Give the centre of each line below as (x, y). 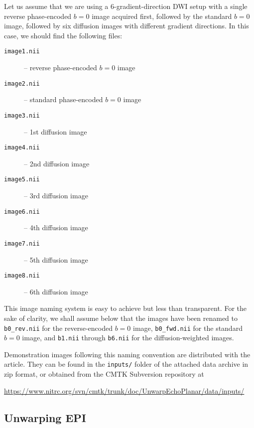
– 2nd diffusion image (57, 163)
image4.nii (22, 148)
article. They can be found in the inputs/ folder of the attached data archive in (126, 364)
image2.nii (22, 83)
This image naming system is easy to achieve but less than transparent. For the (125, 308)
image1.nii (22, 52)
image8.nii (22, 276)
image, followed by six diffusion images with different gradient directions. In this (127, 26)
